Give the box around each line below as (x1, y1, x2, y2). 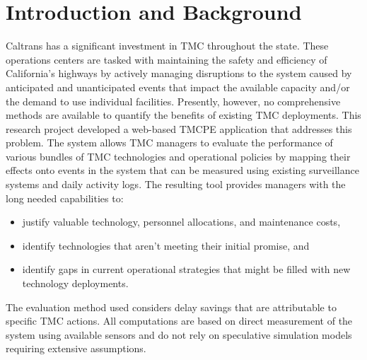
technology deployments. (22, 276, 129, 291)
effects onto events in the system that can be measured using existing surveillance (6, 163, 359, 178)
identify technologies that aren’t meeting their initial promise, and (22, 238, 310, 252)
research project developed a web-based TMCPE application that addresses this (6, 121, 352, 136)
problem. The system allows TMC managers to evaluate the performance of (6, 135, 333, 150)
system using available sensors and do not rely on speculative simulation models (6, 327, 352, 342)
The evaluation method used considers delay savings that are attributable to (6, 299, 337, 314)
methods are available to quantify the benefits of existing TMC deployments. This (6, 108, 361, 122)
